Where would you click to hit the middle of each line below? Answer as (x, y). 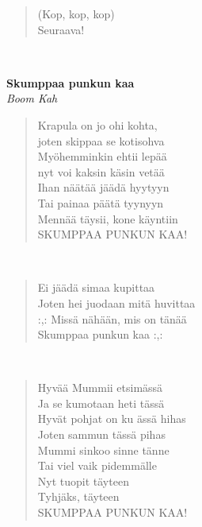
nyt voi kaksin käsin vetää (101, 171)
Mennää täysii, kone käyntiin (108, 218)
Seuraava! (61, 29)
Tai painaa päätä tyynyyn (101, 202)
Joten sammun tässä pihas (101, 434)
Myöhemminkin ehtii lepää (102, 156)
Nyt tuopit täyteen (83, 480)
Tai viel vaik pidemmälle (97, 465)
